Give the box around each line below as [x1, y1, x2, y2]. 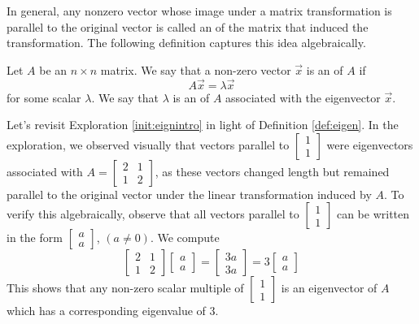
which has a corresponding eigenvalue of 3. [7, 302, 219, 319]
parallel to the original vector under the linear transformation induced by [7, 185, 372, 202]
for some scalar [7, 89, 81, 106]
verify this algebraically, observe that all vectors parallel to [7, 205, 299, 222]
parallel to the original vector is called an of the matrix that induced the [7, 18, 369, 35]
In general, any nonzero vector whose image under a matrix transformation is [7, 2, 392, 19]
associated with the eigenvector [225, 89, 381, 106]
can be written [336, 205, 410, 222]
